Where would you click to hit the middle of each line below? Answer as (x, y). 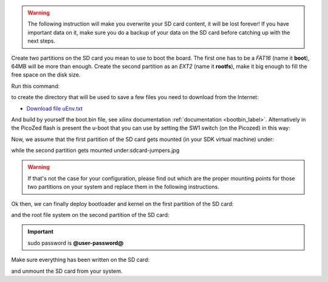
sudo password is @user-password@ (76, 242)
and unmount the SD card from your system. (67, 271)
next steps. (42, 41)
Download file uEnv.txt (55, 108)
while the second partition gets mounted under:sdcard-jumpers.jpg (95, 150)
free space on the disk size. (46, 75)
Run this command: (36, 86)
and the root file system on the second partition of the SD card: (90, 215)
